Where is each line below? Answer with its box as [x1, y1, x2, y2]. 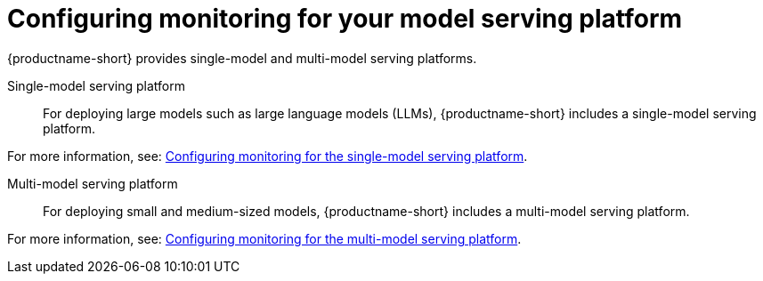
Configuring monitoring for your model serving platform [7, 4, 683, 34]
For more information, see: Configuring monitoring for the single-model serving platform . [7, 148, 528, 164]
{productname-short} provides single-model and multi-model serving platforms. [7, 50, 477, 66]
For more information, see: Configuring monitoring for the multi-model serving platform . [7, 230, 522, 246]
